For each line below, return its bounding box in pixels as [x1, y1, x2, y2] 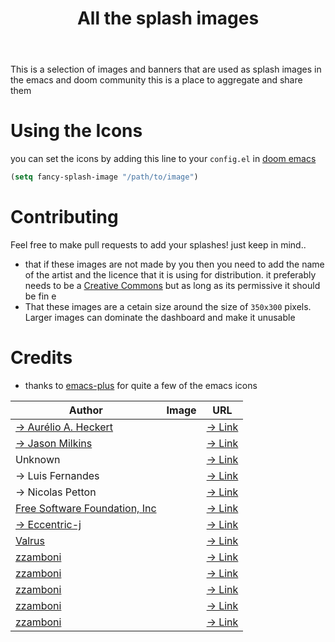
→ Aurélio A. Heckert [15, 420, 114, 434]
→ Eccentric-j [15, 517, 82, 531]
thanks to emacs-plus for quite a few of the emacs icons [24, 379, 258, 391]
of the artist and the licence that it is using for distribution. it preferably [24, 268, 317, 281]
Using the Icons [10, 120, 143, 142]
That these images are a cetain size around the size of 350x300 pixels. [24, 300, 312, 312]
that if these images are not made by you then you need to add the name [24, 258, 325, 270]
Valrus [15, 533, 46, 547]
